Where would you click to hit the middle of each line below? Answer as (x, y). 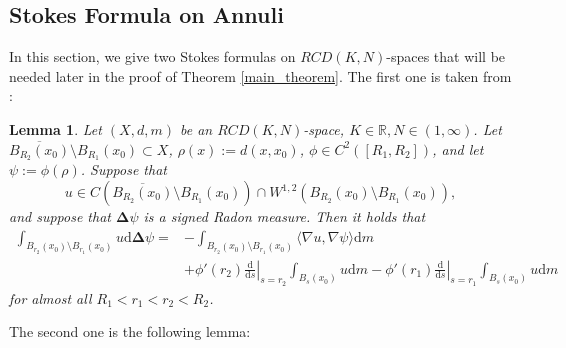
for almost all (50, 297)
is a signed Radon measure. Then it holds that (284, 216)
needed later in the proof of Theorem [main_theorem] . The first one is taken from (260, 75)
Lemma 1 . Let (55, 128)
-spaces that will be (446, 56)
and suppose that (60, 216)
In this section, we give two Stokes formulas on (152, 56)
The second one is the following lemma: (130, 331)
